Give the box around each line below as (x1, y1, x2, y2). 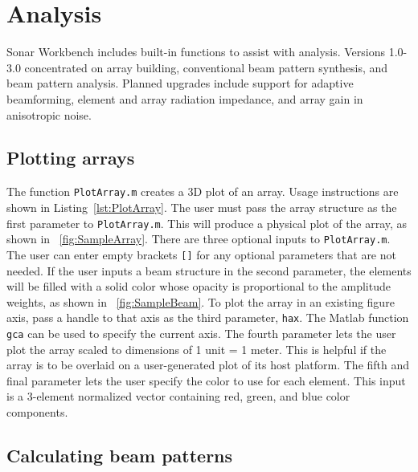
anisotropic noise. (6, 106, 92, 123)
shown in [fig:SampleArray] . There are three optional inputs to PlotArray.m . (6, 230, 391, 247)
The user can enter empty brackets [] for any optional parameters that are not (6, 246, 396, 262)
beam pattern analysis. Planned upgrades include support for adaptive (6, 75, 354, 92)
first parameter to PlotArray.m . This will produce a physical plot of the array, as (6, 214, 408, 231)
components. (6, 403, 68, 420)
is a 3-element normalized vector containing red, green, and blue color (6, 388, 350, 405)
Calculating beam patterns (6, 442, 233, 467)
